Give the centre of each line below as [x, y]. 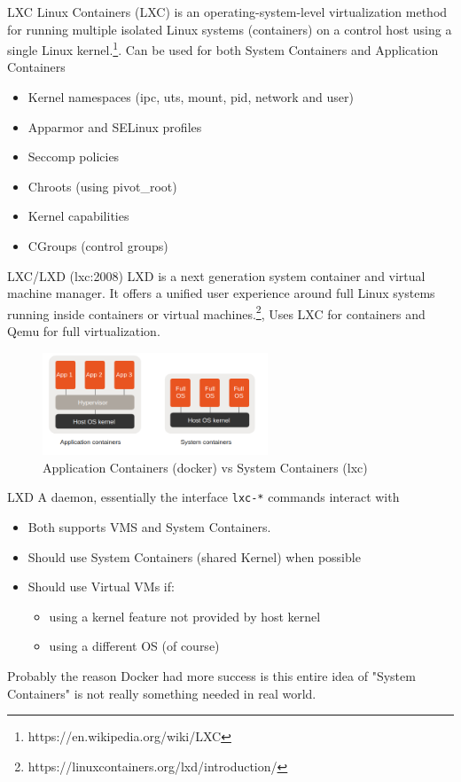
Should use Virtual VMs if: [101, 586]
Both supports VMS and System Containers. [149, 526]
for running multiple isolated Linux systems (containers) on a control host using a [230, 29]
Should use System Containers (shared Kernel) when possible [194, 556]
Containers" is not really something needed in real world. [162, 693]
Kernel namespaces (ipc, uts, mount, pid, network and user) [191, 97]
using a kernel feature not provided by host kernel [185, 616]
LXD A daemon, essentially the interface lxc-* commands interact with [203, 497]
